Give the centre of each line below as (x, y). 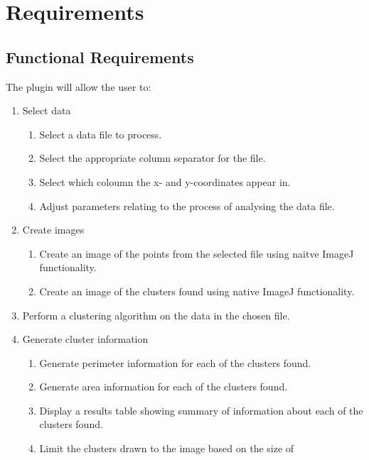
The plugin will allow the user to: (79, 86)
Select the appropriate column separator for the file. (153, 158)
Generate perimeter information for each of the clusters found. (175, 362)
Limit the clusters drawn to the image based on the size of (167, 448)
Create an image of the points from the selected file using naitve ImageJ (197, 253)
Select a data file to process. (101, 134)
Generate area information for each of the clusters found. (164, 387)
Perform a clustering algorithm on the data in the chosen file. (156, 315)
